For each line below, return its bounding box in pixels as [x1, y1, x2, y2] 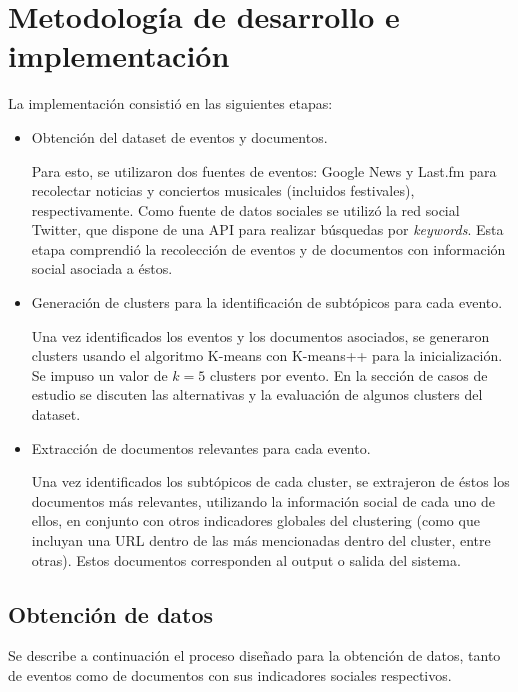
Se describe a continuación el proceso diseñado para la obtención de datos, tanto [8, 645, 501, 666]
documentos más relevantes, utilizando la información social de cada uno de [31, 490, 495, 511]
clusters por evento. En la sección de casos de [209, 364, 488, 385]
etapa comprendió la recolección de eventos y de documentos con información [31, 238, 506, 259]
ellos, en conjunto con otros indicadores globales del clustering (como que [31, 510, 480, 531]
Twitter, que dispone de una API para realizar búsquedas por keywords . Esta [31, 219, 504, 240]
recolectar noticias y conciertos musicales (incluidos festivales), [31, 180, 415, 201]
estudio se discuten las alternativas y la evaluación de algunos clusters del [31, 384, 483, 405]
